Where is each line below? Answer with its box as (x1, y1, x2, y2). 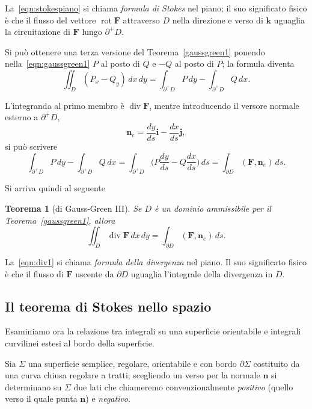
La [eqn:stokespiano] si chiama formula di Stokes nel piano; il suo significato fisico (5, 2, 307, 14)
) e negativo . (85, 392, 130, 405)
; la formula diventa (222, 57, 295, 70)
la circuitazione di (5, 25, 70, 38)
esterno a (5, 111, 38, 123)
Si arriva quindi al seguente (5, 182, 106, 194)
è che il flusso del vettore (5, 13, 96, 26)
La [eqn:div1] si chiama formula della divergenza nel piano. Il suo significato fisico (5, 255, 307, 268)
